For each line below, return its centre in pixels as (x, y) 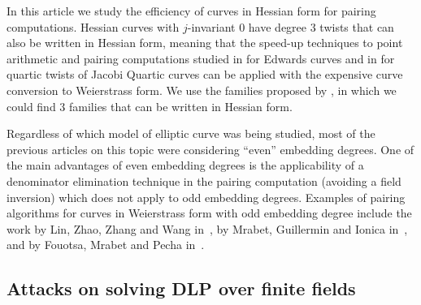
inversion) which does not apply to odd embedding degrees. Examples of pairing (206, 197)
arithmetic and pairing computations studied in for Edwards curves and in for (201, 58)
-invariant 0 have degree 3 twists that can (291, 26)
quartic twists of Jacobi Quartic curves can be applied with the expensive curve (205, 74)
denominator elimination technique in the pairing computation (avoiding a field (204, 180)
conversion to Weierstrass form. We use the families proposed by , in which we (202, 90)
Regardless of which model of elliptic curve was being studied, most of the (191, 133)
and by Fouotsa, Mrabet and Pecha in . (106, 245)
